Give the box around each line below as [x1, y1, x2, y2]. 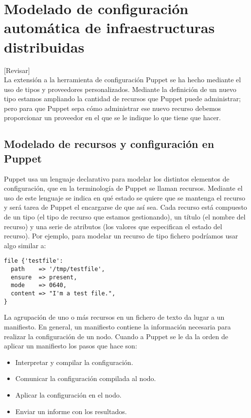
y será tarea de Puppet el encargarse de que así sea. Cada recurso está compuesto [4, 202, 247, 212]
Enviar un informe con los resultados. [15, 406, 127, 416]
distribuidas [4, 36, 85, 56]
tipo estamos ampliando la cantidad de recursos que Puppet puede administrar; [4, 93, 241, 104]
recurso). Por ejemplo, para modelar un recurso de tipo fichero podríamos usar [4, 231, 238, 241]
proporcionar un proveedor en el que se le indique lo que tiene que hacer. [4, 112, 221, 123]
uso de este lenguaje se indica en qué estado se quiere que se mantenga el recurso [4, 192, 246, 202]
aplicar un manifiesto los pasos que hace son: [4, 341, 137, 351]
